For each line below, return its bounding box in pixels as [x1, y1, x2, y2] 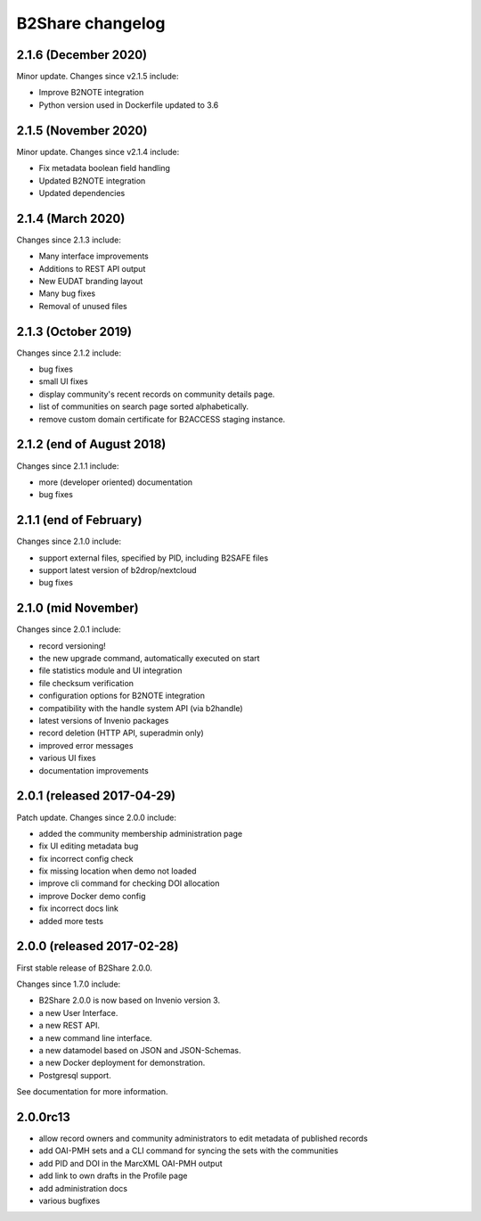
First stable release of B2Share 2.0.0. [16, 963, 153, 973]
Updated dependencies [38, 187, 126, 198]
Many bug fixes [38, 288, 96, 299]
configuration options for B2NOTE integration [38, 691, 205, 701]
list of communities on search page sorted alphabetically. [38, 401, 249, 412]
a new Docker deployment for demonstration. [38, 1057, 206, 1069]
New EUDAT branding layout [38, 276, 143, 286]
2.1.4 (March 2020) [16, 210, 126, 226]
